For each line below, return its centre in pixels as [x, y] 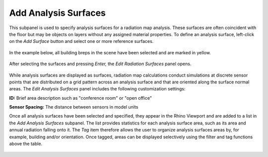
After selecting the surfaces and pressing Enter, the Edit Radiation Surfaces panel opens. [100, 64]
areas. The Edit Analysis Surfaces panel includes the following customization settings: [97, 89]
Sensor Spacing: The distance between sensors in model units [74, 107]
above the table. [26, 144]
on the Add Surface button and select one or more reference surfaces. [81, 41]
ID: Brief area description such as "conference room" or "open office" [81, 98]
